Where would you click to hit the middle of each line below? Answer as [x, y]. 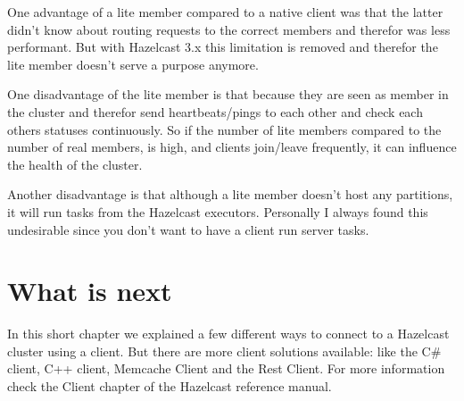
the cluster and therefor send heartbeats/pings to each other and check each [215, 111]
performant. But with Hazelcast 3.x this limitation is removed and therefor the [223, 47]
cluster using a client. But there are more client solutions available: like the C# [224, 351]
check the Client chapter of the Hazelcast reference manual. [170, 386]
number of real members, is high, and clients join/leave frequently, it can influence [232, 147]
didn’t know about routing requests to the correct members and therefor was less [229, 29]
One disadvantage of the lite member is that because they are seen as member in [228, 94]
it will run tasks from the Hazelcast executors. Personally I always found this [218, 211]
